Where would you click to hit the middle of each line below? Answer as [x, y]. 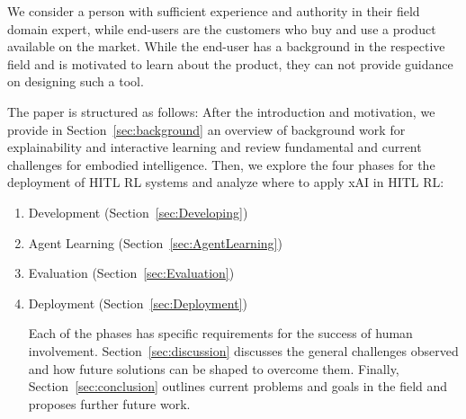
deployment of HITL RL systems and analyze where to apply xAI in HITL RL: [226, 182]
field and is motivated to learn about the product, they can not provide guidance [230, 63]
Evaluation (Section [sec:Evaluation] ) [131, 273]
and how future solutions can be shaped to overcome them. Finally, [214, 368]
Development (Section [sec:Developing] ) [138, 212]
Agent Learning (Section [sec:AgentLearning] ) [155, 242]
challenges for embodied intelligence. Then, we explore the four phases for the [221, 164]
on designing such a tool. [76, 81]
